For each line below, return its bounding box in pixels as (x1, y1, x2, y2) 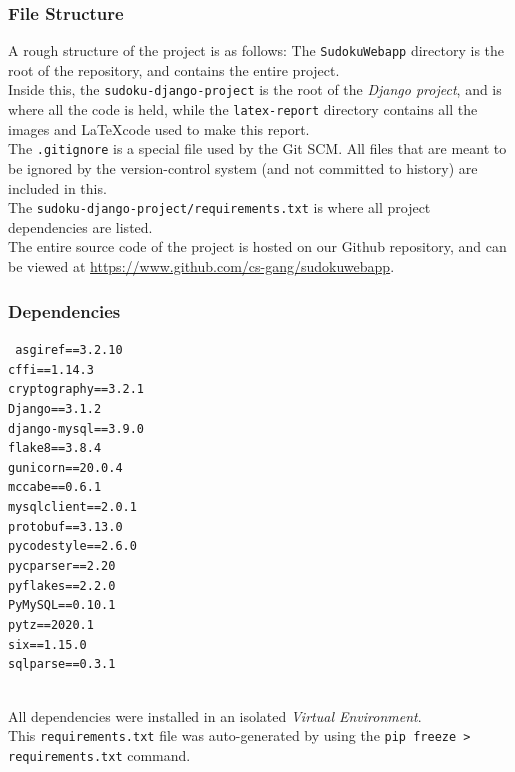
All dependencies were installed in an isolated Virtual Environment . (8, 705, 422, 726)
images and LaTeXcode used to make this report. (8, 118, 310, 139)
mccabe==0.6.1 (8, 480, 102, 495)
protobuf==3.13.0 (8, 519, 123, 534)
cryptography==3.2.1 (8, 382, 145, 397)
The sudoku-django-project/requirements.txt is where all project (8, 197, 431, 218)
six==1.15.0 (8, 637, 87, 652)
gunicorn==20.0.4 (8, 460, 123, 475)
